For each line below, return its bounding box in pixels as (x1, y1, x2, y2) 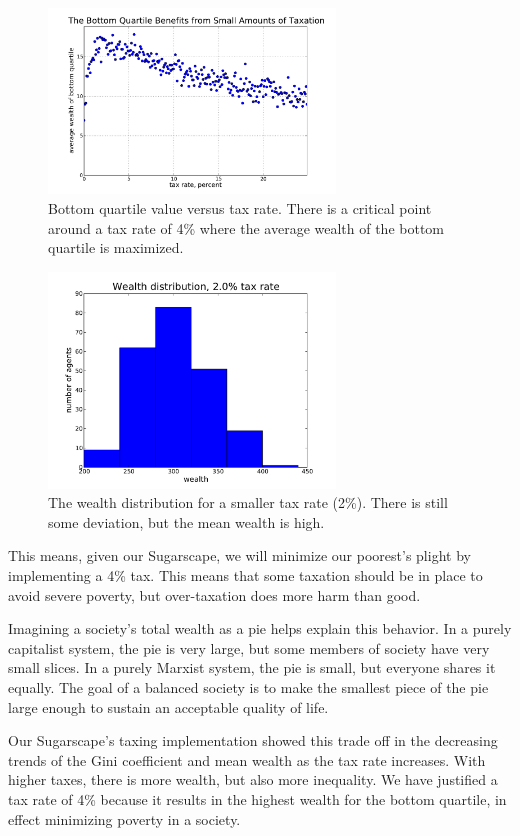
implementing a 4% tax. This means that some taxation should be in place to (8, 565, 483, 586)
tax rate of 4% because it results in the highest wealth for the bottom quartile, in (8, 789, 507, 809)
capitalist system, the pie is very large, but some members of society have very (8, 637, 490, 658)
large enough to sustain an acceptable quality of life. (8, 696, 329, 717)
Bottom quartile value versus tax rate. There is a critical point (48, 198, 432, 219)
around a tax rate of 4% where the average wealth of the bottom (48, 217, 445, 238)
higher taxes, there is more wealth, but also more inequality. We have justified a (8, 769, 498, 790)
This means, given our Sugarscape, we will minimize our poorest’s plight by (8, 545, 471, 566)
